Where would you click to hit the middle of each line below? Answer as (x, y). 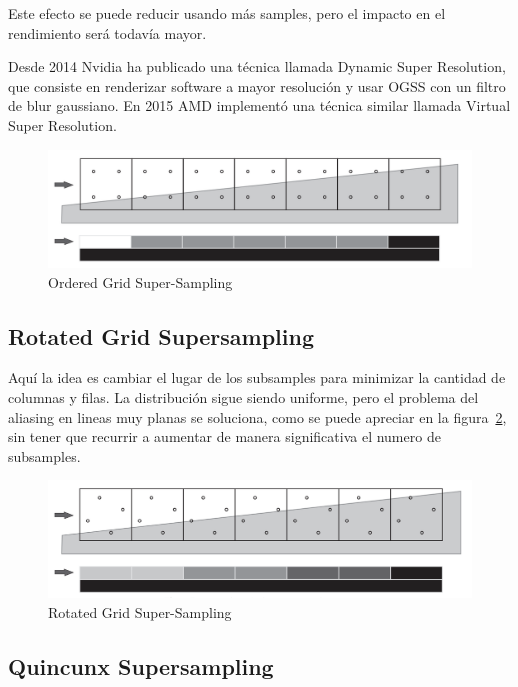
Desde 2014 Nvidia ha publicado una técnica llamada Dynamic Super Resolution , (257, 66)
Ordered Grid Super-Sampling (140, 281)
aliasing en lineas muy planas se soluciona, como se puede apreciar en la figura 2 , (257, 416)
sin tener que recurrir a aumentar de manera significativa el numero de (224, 436)
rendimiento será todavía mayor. (107, 32)
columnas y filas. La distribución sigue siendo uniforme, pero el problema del (243, 396)
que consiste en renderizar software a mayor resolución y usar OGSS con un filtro (257, 85)
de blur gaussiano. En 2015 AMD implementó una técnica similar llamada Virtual (259, 105)
